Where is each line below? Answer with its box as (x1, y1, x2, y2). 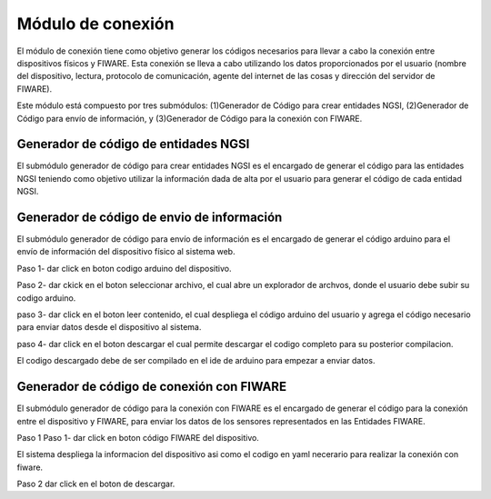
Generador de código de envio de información (16, 210, 283, 225)
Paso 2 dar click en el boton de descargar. (16, 478, 175, 490)
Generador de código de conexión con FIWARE (16, 379, 286, 394)
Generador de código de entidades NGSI (16, 136, 250, 152)
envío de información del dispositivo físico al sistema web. (16, 246, 235, 257)
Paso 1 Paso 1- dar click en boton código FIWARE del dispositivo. (16, 432, 259, 443)
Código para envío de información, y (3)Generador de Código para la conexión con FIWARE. (16, 113, 363, 124)
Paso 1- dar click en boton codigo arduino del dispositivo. (16, 263, 232, 274)
